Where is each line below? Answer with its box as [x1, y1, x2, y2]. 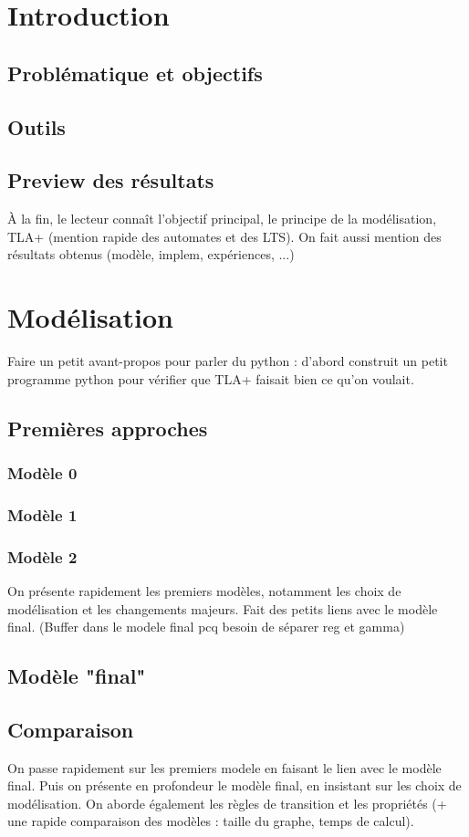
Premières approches [7, 413, 208, 442]
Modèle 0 [7, 461, 78, 484]
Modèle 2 [7, 545, 78, 568]
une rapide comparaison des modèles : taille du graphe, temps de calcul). [7, 811, 414, 831]
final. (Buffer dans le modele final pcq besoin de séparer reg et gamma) [7, 617, 405, 636]
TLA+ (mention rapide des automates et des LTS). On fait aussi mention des [7, 226, 442, 246]
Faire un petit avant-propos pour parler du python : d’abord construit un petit [7, 351, 448, 371]
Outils [7, 112, 66, 141]
